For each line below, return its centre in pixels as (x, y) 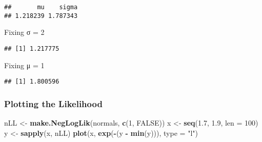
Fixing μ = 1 (24, 65)
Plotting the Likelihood (53, 103)
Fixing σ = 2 (24, 32)
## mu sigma (41, 7)
